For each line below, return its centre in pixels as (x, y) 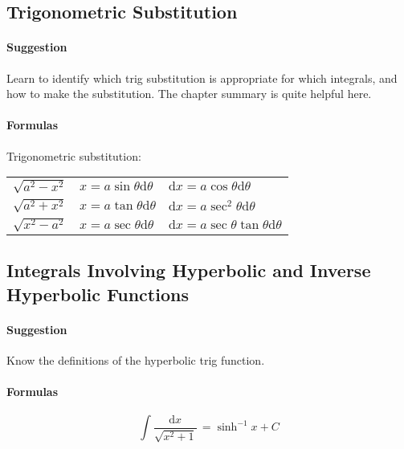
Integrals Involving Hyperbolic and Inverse (189, 270)
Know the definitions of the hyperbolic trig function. (136, 360)
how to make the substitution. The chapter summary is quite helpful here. (189, 94)
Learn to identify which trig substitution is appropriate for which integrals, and (202, 78)
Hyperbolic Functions (98, 294)
